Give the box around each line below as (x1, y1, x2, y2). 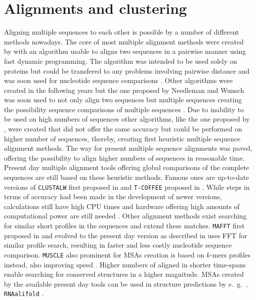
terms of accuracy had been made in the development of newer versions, (4, 191, 222, 202)
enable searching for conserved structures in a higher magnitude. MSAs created (4, 269, 244, 279)
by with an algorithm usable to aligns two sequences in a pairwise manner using (4, 46, 246, 56)
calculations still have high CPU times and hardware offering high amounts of (4, 201, 240, 211)
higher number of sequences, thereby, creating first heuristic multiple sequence (4, 133, 241, 143)
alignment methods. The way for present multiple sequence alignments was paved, (4, 143, 253, 153)
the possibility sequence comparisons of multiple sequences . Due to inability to (4, 104, 244, 114)
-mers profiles (210, 249, 251, 259)
